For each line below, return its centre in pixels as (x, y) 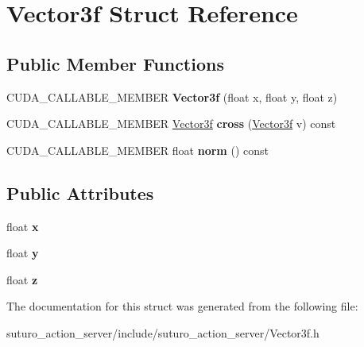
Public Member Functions (115, 63)
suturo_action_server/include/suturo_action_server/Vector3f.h (163, 332)
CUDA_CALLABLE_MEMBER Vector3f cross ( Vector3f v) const (171, 123)
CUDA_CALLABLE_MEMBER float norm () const (137, 150)
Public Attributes (80, 193)
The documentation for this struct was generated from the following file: (182, 306)
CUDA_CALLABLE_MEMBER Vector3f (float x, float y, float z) (172, 96)
